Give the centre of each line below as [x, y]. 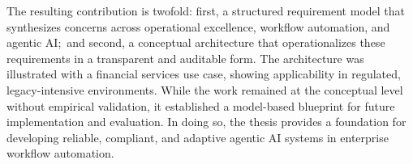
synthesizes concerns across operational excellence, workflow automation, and [198, 26]
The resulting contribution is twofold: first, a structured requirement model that [206, 11]
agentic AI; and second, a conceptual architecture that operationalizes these [196, 42]
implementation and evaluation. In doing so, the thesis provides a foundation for [206, 122]
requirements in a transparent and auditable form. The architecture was [185, 58]
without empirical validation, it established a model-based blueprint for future [201, 105]
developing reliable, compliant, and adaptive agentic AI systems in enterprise [198, 137]
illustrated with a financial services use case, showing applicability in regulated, [204, 74]
